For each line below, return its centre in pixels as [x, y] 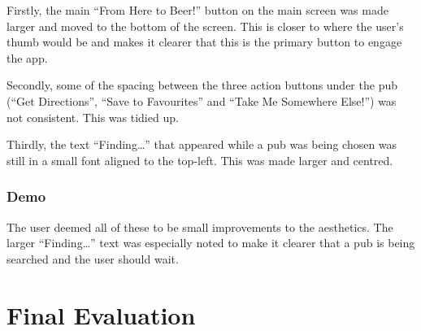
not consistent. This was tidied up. [93, 117]
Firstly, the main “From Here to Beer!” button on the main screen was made [197, 10]
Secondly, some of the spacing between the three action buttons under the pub [202, 85]
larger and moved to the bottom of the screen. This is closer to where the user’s [205, 26]
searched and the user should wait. [93, 258]
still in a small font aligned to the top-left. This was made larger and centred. [200, 160]
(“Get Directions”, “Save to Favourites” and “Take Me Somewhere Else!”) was [202, 100]
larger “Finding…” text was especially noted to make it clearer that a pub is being [211, 243]
